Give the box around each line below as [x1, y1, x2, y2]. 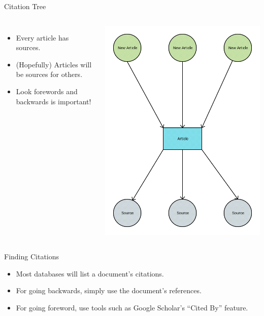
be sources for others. [16, 69, 83, 80]
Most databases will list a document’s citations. [16, 268, 164, 279]
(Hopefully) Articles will [16, 59, 92, 69]
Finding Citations [4, 251, 59, 262]
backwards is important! [16, 96, 91, 106]
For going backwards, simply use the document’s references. [16, 285, 202, 296]
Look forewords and [16, 86, 78, 96]
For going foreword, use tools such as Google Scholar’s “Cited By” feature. [16, 302, 248, 312]
